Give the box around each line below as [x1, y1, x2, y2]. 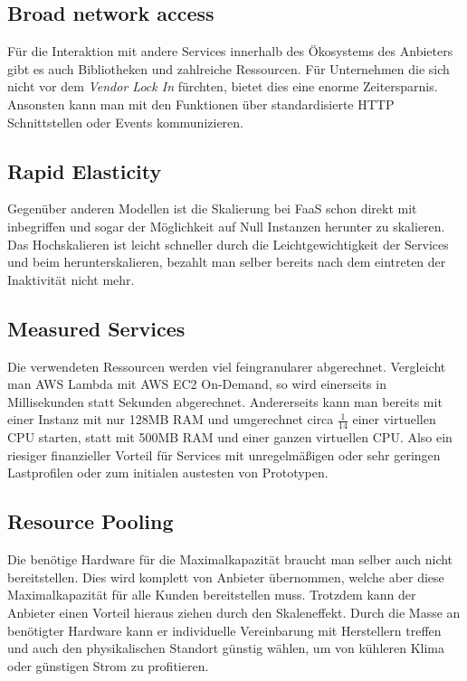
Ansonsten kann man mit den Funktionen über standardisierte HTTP [7, 94, 395, 113]
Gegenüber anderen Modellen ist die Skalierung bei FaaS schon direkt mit [7, 199, 417, 218]
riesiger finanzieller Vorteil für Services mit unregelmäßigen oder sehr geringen [7, 445, 441, 464]
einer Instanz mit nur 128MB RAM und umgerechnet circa [7, 410, 334, 429]
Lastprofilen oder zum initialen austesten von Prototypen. [7, 463, 329, 482]
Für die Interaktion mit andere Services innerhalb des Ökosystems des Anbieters [7, 42, 453, 61]
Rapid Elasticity [7, 156, 162, 184]
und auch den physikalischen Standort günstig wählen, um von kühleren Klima [7, 638, 444, 657]
